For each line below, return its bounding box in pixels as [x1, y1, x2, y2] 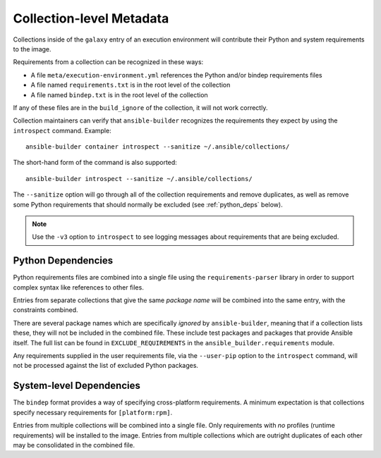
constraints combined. [13, 306, 78, 314]
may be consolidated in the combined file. [13, 440, 135, 449]
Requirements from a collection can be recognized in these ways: [13, 58, 204, 66]
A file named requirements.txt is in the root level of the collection [30, 81, 231, 89]
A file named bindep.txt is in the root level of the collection [30, 90, 208, 99]
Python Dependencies [13, 254, 113, 267]
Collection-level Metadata [13, 11, 169, 26]
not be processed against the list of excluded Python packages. [13, 361, 199, 370]
